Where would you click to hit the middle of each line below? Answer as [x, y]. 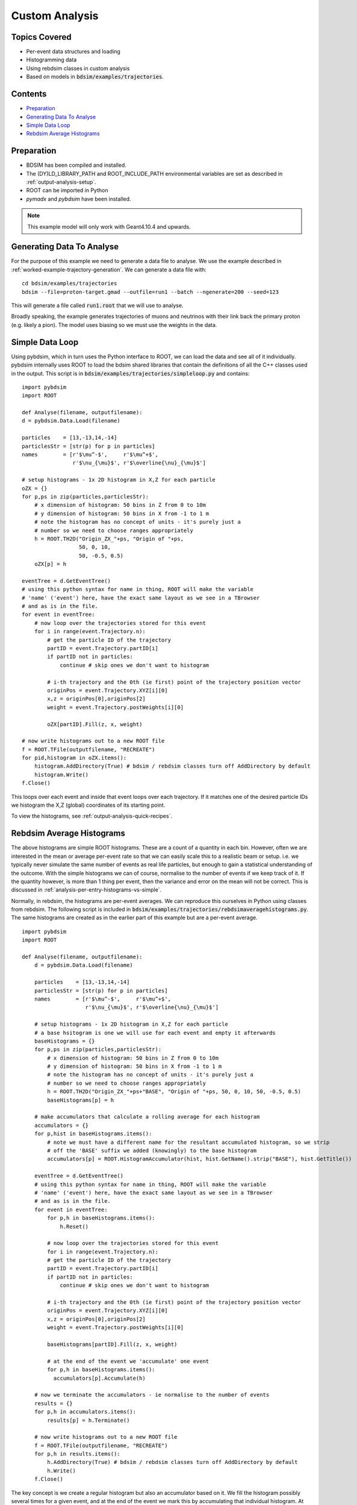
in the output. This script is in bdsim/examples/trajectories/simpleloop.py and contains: [130, 373]
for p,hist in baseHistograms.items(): [93, 1134]
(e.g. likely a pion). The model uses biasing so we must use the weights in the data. [114, 324]
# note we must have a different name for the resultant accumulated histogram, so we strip [188, 1142]
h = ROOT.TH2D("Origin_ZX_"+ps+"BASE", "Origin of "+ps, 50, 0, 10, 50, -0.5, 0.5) [174, 1092]
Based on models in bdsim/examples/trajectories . [95, 77]
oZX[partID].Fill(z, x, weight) [95, 724]
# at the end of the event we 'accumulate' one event [128, 1361]
